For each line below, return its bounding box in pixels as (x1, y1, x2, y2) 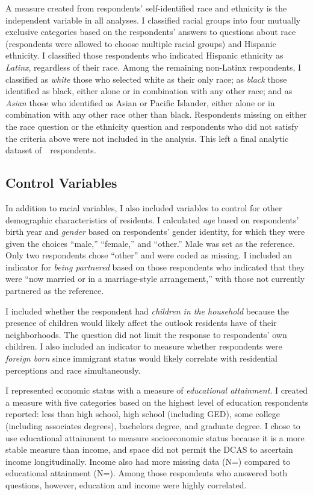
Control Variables (5, 173, 117, 192)
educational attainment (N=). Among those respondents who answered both (5, 467, 288, 479)
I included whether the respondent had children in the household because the (5, 304, 289, 317)
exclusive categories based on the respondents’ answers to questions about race (5, 25, 296, 38)
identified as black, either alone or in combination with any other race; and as (5, 85, 293, 97)
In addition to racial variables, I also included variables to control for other (5, 201, 282, 214)
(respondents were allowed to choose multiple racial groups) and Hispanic (5, 37, 276, 49)
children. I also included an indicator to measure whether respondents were (5, 340, 282, 353)
